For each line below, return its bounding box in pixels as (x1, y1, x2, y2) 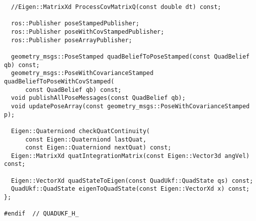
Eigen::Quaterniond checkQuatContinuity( (11, 127, 150, 135)
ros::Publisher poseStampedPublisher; (11, 20, 140, 27)
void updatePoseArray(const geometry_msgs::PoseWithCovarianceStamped (11, 102, 250, 110)
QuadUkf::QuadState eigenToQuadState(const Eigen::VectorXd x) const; (11, 185, 250, 193)
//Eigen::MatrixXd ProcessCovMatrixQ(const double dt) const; (11, 3, 221, 10)
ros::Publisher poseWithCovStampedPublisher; (11, 28, 165, 35)
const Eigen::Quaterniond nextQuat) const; (25, 144, 171, 151)
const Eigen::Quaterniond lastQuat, (25, 136, 147, 143)
